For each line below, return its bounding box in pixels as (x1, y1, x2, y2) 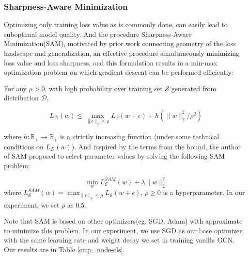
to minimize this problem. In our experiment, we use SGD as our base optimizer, (4, 225, 244, 235)
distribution (4, 93, 39, 103)
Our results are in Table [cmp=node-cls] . (4, 244, 125, 254)
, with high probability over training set (45, 83, 163, 93)
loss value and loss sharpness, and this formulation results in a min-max (4, 57, 218, 67)
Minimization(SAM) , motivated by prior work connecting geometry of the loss (4, 38, 236, 48)
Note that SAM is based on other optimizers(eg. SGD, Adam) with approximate (4, 216, 243, 226)
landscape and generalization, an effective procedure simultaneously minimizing (4, 48, 240, 58)
